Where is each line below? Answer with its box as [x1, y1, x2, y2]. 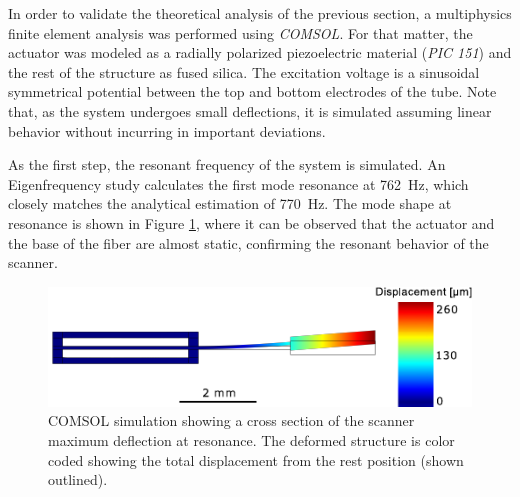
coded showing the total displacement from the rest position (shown [48, 449, 464, 470]
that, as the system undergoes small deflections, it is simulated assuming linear [8, 100, 492, 121]
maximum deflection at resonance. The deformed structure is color [48, 429, 455, 450]
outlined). [48, 469, 108, 490]
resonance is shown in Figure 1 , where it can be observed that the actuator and [8, 212, 495, 233]
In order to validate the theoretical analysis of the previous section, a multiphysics [8, 3, 512, 23]
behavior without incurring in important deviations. [8, 120, 326, 141]
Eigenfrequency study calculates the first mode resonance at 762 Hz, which [8, 173, 469, 194]
